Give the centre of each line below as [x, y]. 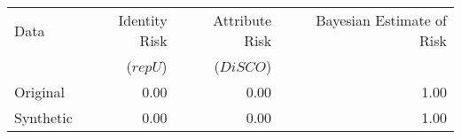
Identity [143, 20]
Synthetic [43, 117]
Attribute [242, 20]
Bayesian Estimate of [381, 20]
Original [39, 92]
